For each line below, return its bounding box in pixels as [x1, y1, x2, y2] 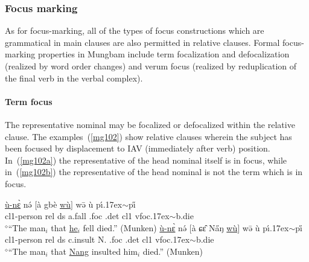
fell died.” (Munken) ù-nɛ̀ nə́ [83, 221, 187, 234]
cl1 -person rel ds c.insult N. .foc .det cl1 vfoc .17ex [5, 233, 190, 246]
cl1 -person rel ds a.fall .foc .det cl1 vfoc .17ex [5, 209, 170, 222]
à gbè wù [37, 197, 71, 210]
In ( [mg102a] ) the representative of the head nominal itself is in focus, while [5, 153, 287, 166]
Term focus [5, 95, 53, 107]
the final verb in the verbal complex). [5, 71, 143, 84]
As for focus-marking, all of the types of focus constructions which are [5, 24, 264, 37]
